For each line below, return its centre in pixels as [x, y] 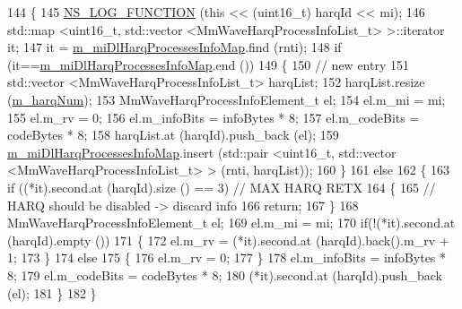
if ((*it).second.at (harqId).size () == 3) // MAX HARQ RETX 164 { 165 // [222, 187]
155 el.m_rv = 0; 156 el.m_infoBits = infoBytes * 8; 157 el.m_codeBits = [214, 117]
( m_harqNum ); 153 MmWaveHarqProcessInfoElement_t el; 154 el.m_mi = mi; [227, 99]
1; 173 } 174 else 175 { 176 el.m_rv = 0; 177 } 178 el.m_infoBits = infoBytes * [227, 257]
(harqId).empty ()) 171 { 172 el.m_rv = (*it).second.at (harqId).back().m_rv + [228, 240]
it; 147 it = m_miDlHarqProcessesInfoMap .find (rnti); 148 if [174, 47]
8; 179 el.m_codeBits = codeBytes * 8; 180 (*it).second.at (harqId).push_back [225, 275]
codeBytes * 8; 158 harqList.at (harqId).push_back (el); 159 [173, 135]
